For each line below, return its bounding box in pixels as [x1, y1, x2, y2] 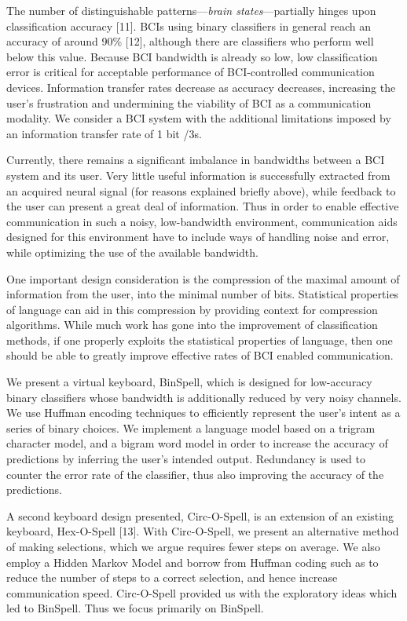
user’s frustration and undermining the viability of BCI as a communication [6, 94, 372, 111]
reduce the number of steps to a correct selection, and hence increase [6, 569, 338, 586]
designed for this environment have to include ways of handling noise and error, [6, 228, 390, 245]
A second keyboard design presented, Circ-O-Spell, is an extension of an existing [6, 507, 394, 524]
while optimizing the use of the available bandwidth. [6, 243, 258, 260]
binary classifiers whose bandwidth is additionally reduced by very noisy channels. [6, 389, 401, 405]
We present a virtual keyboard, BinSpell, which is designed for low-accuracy [6, 374, 372, 390]
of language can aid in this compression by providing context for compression [6, 301, 378, 317]
